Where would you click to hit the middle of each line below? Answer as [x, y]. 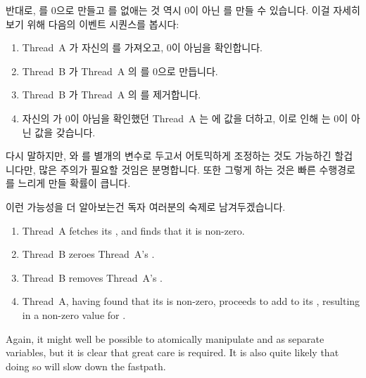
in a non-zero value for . [74, 314]
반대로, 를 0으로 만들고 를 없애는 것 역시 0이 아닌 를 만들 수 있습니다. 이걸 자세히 [183, 10]
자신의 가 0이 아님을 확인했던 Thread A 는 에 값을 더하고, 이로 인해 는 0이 [185, 118]
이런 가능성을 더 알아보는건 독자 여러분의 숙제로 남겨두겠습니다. [146, 206]
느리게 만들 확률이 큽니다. [74, 183]
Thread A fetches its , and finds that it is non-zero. [133, 230]
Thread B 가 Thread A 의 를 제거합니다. [112, 94]
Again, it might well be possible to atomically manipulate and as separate [165, 338]
